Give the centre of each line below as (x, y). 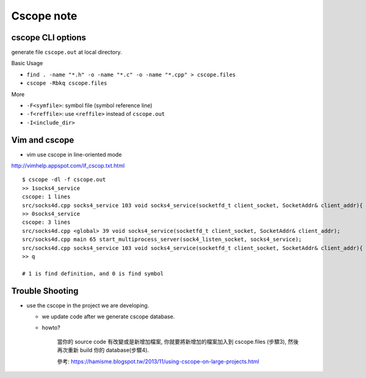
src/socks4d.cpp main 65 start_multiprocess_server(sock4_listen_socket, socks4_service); (162, 240)
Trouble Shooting (45, 291)
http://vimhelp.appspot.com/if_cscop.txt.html (68, 166)
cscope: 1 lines (46, 197)
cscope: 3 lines (46, 222)
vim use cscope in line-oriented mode (74, 154)
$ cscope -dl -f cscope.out (64, 180)
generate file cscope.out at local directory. (66, 52)
